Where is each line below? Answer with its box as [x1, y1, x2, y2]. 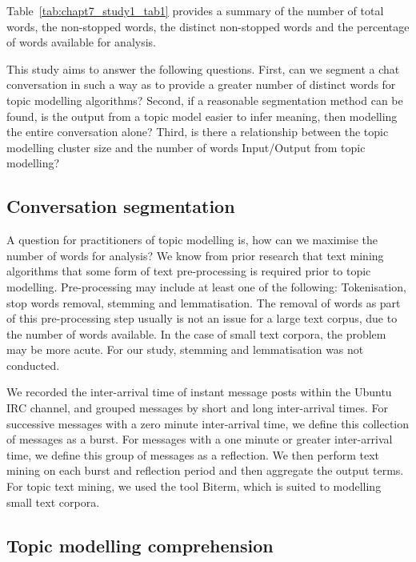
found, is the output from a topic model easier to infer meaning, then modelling [6, 107, 398, 124]
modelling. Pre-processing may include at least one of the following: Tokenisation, [6, 278, 406, 295]
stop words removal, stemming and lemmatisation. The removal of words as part [6, 294, 401, 311]
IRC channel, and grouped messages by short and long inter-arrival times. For [6, 399, 389, 416]
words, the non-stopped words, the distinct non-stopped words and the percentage [6, 18, 410, 34]
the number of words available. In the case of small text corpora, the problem [6, 325, 386, 342]
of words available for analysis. [6, 34, 156, 50]
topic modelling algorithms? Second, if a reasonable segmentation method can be [6, 91, 403, 108]
